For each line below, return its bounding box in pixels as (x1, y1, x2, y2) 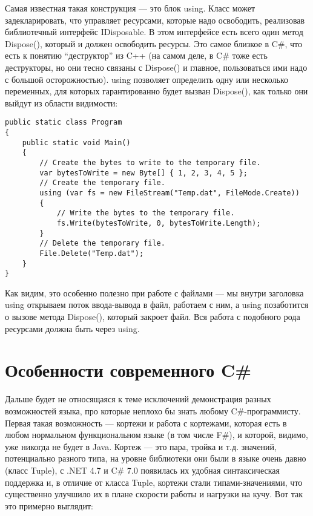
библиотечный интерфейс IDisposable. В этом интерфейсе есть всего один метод (5, 25, 303, 38)
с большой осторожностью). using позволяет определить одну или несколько (5, 73, 289, 85)
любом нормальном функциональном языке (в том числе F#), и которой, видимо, (5, 428, 308, 441)
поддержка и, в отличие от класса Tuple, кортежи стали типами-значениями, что (5, 475, 303, 488)
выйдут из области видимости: (5, 96, 118, 109)
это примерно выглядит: (5, 499, 93, 512)
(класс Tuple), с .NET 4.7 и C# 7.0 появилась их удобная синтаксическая (5, 463, 280, 476)
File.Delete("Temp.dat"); (39, 249, 144, 258)
